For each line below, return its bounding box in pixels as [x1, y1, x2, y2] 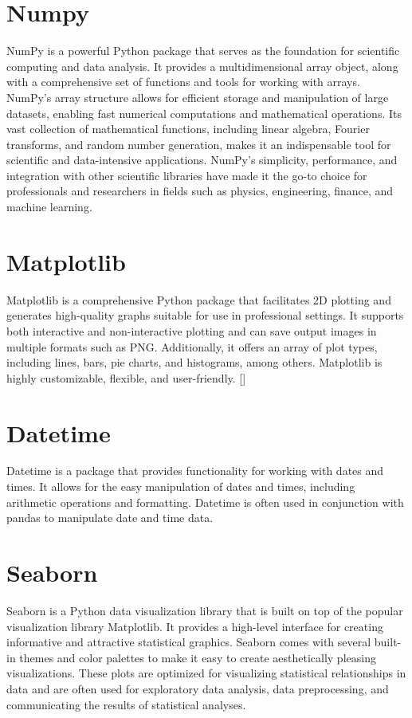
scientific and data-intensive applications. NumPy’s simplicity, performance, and [6, 151, 398, 168]
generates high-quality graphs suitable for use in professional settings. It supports [6, 307, 404, 324]
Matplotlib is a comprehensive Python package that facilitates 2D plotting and [6, 291, 391, 308]
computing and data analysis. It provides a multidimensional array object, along [6, 57, 398, 74]
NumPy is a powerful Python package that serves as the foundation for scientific [6, 42, 400, 59]
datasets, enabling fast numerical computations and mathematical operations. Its [6, 104, 402, 121]
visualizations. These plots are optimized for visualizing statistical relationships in [6, 665, 406, 681]
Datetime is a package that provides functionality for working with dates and [6, 462, 384, 479]
